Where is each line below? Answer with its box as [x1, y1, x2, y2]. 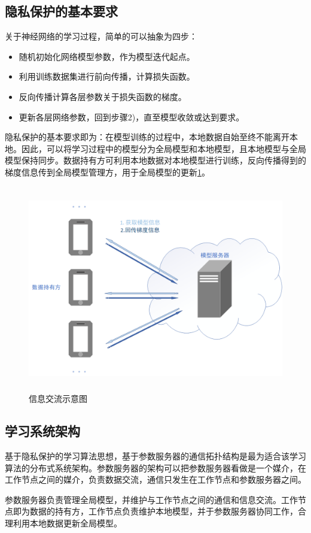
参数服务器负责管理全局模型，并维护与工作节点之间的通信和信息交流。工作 [5, 493, 298, 505]
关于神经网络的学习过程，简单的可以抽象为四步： [5, 30, 197, 43]
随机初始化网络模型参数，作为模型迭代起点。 [19, 50, 195, 62]
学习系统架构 [5, 422, 80, 440]
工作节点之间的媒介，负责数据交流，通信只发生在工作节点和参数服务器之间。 [5, 473, 306, 486]
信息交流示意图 [29, 392, 87, 405]
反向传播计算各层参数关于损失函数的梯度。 [19, 90, 187, 102]
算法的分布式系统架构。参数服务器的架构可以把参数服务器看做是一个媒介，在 [5, 461, 306, 474]
